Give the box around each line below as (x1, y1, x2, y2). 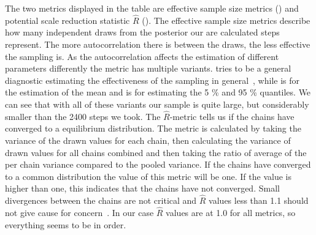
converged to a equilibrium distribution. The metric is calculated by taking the (5, 122, 301, 135)
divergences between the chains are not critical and (5, 194, 197, 207)
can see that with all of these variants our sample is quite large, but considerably (5, 97, 309, 110)
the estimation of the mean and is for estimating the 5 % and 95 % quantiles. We (5, 86, 311, 99)
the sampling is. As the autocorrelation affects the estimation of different (5, 50, 279, 62)
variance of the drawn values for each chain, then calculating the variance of (5, 133, 291, 146)
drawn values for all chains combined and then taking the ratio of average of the (5, 146, 307, 159)
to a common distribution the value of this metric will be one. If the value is (5, 170, 291, 182)
